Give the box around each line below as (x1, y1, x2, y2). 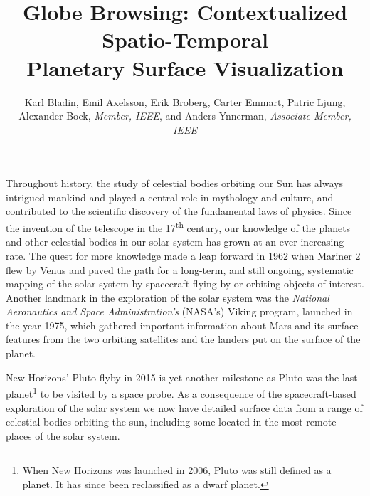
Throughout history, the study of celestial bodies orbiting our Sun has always (6, 176, 343, 191)
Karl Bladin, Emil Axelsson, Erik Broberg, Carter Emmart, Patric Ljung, (24, 94, 346, 109)
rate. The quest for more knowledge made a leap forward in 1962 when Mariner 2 (6, 248, 361, 263)
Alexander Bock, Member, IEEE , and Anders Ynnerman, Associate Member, (18, 108, 351, 123)
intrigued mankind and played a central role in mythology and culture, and (6, 189, 334, 204)
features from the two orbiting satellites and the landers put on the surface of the (6, 332, 361, 347)
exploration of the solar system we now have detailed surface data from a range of (6, 400, 363, 415)
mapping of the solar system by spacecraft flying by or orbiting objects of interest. (6, 276, 364, 291)
